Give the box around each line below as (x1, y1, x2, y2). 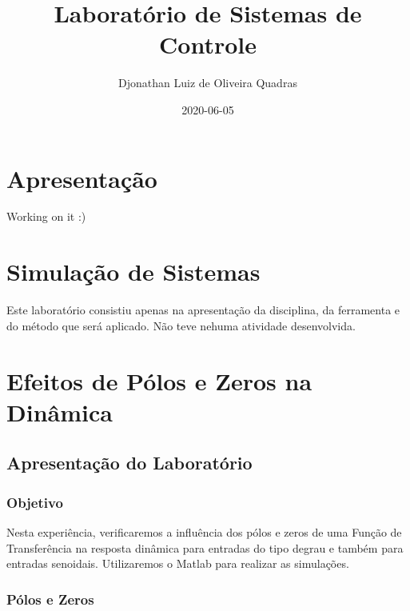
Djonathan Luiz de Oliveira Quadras (118, 74, 297, 91)
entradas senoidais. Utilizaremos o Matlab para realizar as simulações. (6, 555, 349, 572)
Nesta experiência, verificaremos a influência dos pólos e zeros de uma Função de (6, 523, 402, 540)
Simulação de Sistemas (6, 255, 261, 288)
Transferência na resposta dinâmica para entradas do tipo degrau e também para (6, 539, 404, 556)
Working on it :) (6, 208, 86, 225)
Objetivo (6, 492, 63, 512)
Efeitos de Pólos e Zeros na (6, 364, 312, 397)
